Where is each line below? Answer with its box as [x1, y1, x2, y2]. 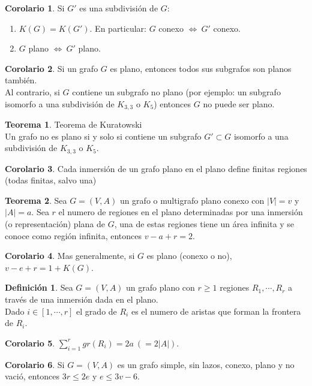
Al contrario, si [5, 85, 60, 98]
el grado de [76, 304, 117, 317]
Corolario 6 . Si [5, 358, 65, 370]
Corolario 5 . [5, 336, 55, 349]
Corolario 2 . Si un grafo [5, 62, 98, 74]
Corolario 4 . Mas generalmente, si [5, 249, 135, 262]
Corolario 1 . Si [5, 2, 65, 14]
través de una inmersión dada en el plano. [5, 293, 158, 305]
